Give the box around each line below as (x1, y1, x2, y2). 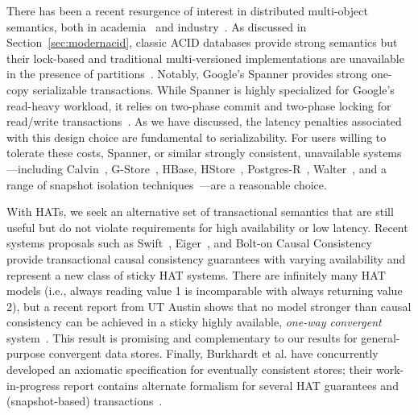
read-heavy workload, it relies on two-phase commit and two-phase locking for (6, 97, 391, 114)
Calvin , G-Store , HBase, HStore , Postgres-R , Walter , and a (66, 160, 387, 176)
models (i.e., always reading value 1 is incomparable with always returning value (6, 282, 403, 299)
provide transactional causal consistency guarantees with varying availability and (6, 250, 406, 267)
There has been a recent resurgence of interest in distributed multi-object (6, 2, 368, 19)
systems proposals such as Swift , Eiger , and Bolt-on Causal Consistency (6, 234, 372, 251)
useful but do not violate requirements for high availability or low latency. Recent (6, 218, 408, 235)
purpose (6, 345, 45, 362)
